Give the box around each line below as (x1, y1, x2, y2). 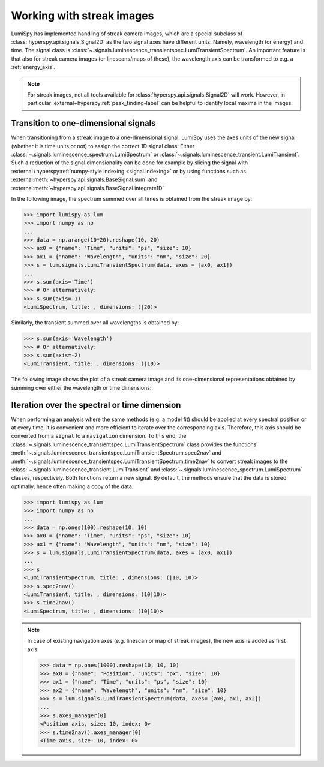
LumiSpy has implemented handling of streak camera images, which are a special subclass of (11, 30, 243, 37)
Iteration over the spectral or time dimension (11, 399, 181, 410)
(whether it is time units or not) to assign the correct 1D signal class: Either (11, 142, 195, 149)
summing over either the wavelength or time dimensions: (11, 384, 152, 391)
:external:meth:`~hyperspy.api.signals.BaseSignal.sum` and (11, 176, 158, 183)
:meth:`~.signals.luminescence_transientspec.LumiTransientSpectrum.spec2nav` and (11, 449, 222, 456)
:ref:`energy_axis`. (11, 64, 56, 71)
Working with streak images (11, 9, 154, 22)
